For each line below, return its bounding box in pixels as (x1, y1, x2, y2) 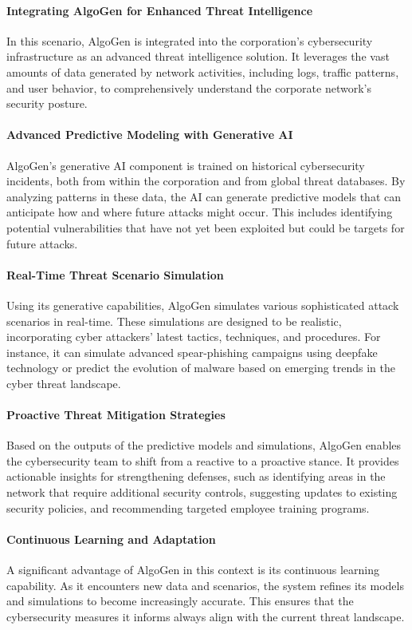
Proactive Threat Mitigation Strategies (6, 406, 226, 423)
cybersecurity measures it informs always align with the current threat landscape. (6, 608, 405, 624)
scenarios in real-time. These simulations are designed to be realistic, (6, 312, 342, 329)
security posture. (6, 95, 88, 112)
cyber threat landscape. (6, 374, 121, 391)
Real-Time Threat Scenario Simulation (6, 266, 224, 283)
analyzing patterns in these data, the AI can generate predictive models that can (6, 188, 401, 204)
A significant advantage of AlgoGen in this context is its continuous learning (6, 561, 379, 578)
